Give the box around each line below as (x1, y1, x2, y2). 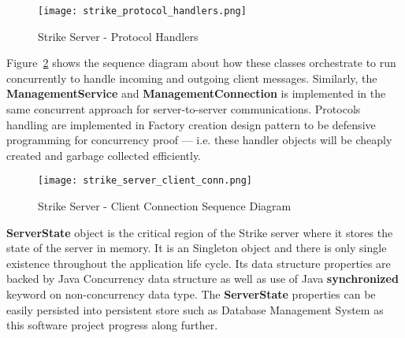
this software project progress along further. (6, 317, 218, 333)
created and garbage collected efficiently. (6, 147, 202, 163)
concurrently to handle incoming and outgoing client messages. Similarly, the (6, 69, 377, 86)
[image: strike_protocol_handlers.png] (38, 6, 247, 17)
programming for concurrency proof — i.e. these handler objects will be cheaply (6, 132, 392, 148)
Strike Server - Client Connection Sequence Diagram (38, 198, 292, 214)
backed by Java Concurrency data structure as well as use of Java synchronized (6, 270, 399, 287)
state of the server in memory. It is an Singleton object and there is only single (6, 240, 387, 256)
